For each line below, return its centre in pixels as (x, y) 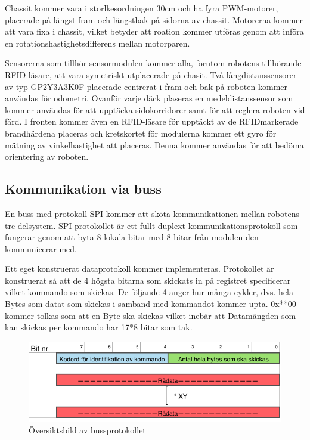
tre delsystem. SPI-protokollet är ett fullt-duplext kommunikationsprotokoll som (151, 225)
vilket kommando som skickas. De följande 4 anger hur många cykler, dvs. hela (149, 292)
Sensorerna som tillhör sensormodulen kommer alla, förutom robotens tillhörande (153, 63)
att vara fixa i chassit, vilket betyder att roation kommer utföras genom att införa (154, 31)
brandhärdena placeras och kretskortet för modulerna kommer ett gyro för (141, 133)
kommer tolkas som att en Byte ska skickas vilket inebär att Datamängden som (151, 315)
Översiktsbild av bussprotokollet (87, 430)
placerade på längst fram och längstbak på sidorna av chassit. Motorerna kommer (154, 19)
